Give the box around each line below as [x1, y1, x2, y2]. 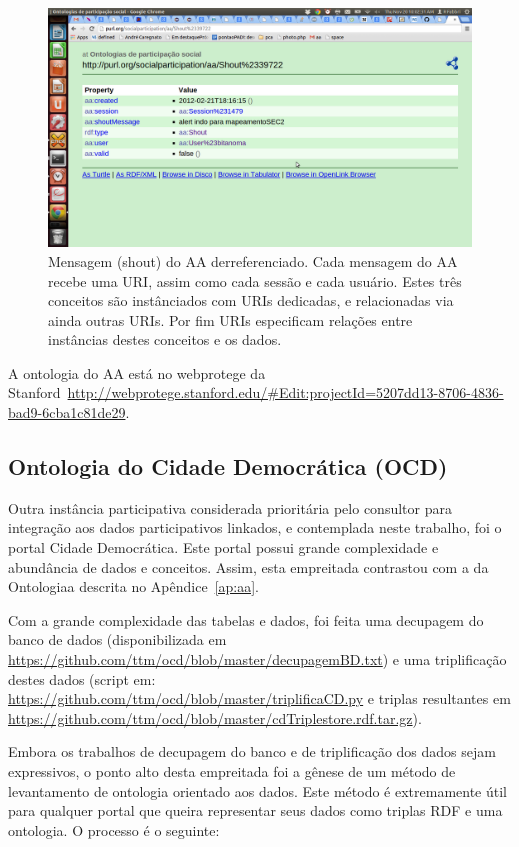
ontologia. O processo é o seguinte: [8, 819, 220, 840]
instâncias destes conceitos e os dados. [48, 329, 282, 350]
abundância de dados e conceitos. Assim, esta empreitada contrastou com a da [8, 556, 489, 577]
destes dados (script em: [8, 668, 156, 689]
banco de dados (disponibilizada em [8, 629, 227, 650]
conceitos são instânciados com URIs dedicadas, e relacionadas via [48, 290, 454, 311]
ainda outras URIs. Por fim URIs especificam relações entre [48, 309, 413, 330]
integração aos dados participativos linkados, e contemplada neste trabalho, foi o [8, 517, 502, 538]
